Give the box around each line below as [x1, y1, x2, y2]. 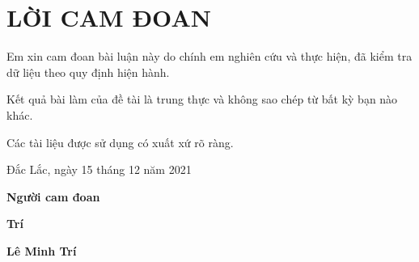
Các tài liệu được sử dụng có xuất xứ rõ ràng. [6, 133, 234, 150]
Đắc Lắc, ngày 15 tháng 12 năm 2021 [6, 161, 192, 178]
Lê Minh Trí [6, 242, 77, 259]
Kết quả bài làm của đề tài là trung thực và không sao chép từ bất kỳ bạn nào [6, 91, 398, 108]
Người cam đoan [6, 188, 100, 205]
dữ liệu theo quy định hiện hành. [6, 63, 170, 80]
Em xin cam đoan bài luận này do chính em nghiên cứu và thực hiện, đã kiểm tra [6, 48, 413, 65]
